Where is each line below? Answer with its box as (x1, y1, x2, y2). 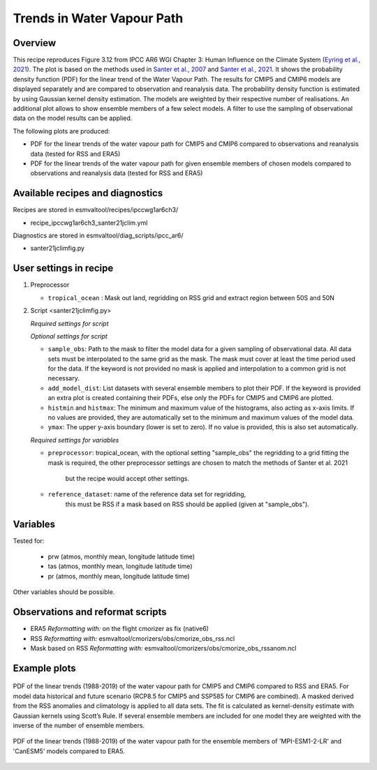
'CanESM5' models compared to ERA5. (13, 747, 125, 755)
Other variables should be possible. (13, 588, 115, 596)
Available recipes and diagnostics (13, 187, 163, 199)
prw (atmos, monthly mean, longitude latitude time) (47, 552, 195, 561)
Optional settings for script (30, 332, 108, 340)
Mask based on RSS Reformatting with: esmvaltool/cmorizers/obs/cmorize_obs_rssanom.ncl (30, 644, 297, 652)
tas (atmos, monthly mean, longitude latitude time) (47, 562, 193, 570)
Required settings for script (30, 319, 109, 327)
